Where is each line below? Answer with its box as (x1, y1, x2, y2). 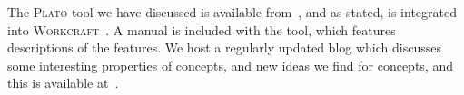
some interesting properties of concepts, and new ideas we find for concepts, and (7, 55, 453, 74)
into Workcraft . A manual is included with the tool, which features (7, 20, 396, 39)
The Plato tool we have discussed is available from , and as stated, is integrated (7, 3, 457, 21)
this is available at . (7, 73, 119, 92)
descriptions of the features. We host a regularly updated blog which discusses (7, 38, 441, 57)
